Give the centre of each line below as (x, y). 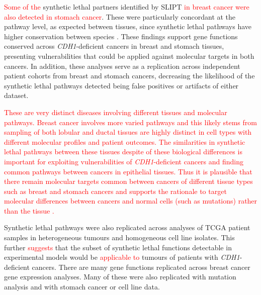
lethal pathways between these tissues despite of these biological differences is (123, 152)
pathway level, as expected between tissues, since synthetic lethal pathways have (128, 26)
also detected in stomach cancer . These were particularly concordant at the (120, 16)
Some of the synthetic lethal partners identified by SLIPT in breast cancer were (127, 7)
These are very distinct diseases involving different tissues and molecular (116, 112)
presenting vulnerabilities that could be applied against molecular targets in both (129, 56)
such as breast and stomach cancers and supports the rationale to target (115, 191)
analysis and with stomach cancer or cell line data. (82, 287)
